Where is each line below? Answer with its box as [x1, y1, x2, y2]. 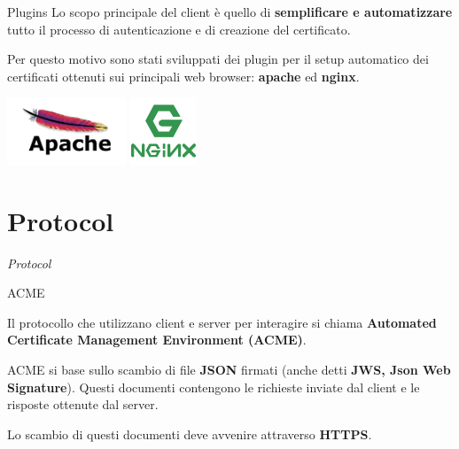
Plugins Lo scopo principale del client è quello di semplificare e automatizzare [7, 3, 453, 20]
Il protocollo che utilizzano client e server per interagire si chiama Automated [7, 313, 437, 331]
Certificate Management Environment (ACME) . [7, 330, 307, 349]
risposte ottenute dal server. [7, 395, 159, 414]
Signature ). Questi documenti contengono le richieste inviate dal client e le [7, 377, 420, 396]
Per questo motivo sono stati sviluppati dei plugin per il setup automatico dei [7, 50, 429, 68]
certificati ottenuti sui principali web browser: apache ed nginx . [7, 66, 360, 85]
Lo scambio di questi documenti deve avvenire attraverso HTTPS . [7, 424, 372, 443]
